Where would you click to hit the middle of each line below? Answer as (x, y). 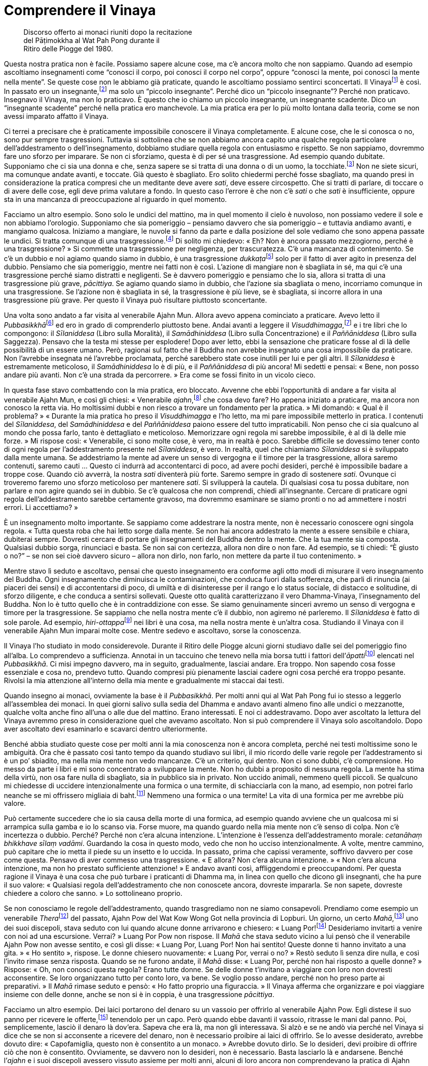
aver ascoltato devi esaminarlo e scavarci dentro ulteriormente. (106, 729)
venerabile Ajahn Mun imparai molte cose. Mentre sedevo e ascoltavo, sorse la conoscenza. (153, 631)
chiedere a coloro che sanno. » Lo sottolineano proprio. (93, 893)
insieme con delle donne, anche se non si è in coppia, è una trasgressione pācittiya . (139, 994)
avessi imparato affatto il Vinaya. (56, 116)
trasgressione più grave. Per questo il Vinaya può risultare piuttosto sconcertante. (135, 300)
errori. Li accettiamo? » (41, 508)
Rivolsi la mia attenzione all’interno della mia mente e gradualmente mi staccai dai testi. (144, 680)
